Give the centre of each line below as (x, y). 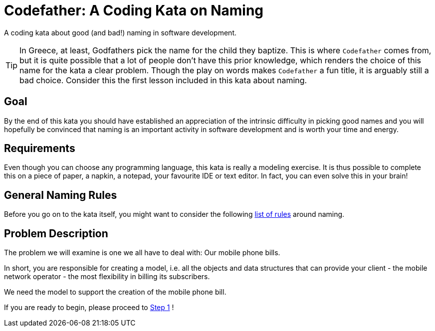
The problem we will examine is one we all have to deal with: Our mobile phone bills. (142, 253)
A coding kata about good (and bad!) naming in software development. (120, 32)
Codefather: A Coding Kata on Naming (134, 10)
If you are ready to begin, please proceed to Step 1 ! (89, 308)
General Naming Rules (61, 195)
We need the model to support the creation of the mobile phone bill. (115, 292)
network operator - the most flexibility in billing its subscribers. (107, 277)
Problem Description (56, 233)
